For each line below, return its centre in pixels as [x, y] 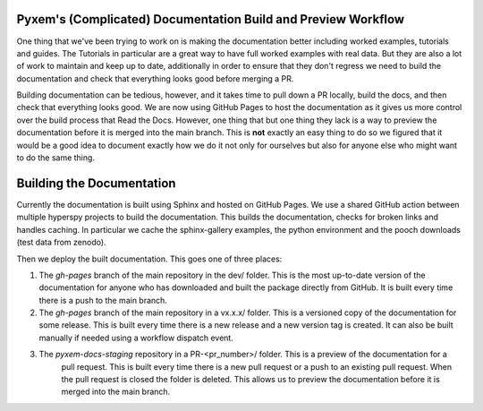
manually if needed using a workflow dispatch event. [136, 338]
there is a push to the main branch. [103, 300]
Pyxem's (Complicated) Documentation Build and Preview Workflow [211, 19]
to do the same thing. [56, 158]
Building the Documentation [96, 183]
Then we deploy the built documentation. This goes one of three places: [149, 259]
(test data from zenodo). [61, 243]
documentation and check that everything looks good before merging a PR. [155, 78]
